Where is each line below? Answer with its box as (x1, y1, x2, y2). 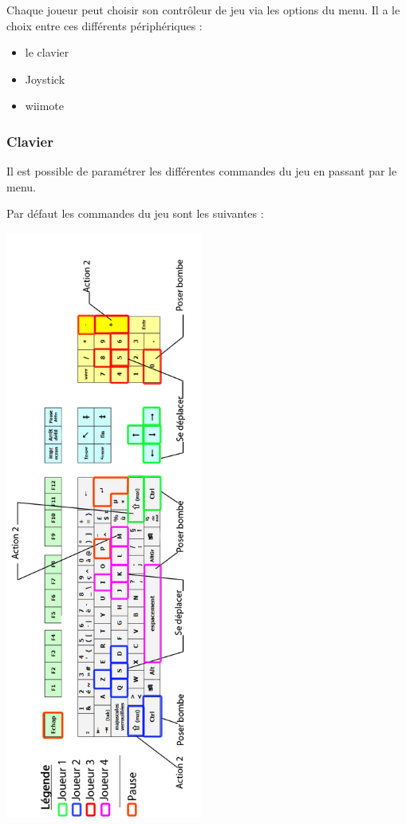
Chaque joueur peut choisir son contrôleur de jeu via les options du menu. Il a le (6, 2, 400, 18)
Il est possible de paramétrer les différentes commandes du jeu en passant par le (6, 163, 397, 179)
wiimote (25, 97, 65, 114)
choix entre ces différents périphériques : (6, 17, 203, 34)
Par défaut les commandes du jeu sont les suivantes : (6, 205, 264, 222)
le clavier (25, 44, 69, 61)
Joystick (25, 70, 65, 87)
